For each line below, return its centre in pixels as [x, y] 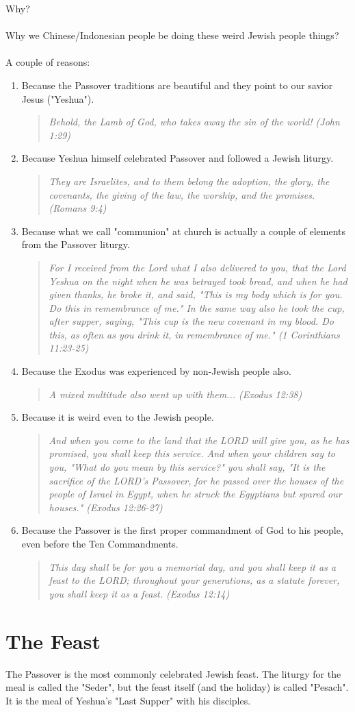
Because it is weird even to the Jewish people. [118, 417]
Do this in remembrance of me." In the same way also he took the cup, [197, 307]
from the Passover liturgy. [76, 244]
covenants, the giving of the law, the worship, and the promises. [182, 194]
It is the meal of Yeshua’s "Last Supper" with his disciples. [128, 700]
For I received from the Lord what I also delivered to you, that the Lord [197, 267]
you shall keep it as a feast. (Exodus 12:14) [139, 593]
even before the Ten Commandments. [100, 543]
